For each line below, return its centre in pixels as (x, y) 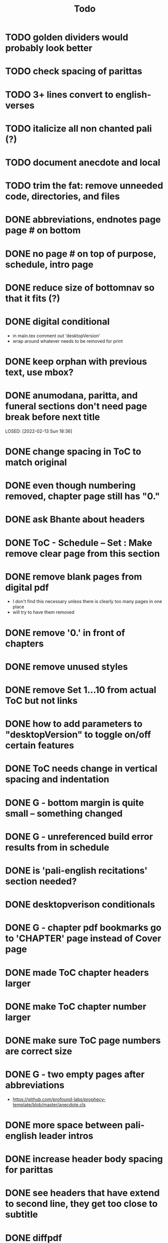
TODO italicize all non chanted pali (79, 129)
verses (20, 105)
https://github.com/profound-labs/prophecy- (59, 1099)
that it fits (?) (33, 298)
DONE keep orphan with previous (76, 361)
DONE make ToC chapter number (76, 1006)
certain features (40, 745)
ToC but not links (42, 701)
